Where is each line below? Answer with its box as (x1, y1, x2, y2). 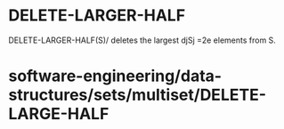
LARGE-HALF (8, 104, 110, 125)
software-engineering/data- (8, 66, 223, 86)
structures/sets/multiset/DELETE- (8, 85, 267, 105)
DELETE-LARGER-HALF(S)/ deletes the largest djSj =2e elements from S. (8, 35, 277, 45)
